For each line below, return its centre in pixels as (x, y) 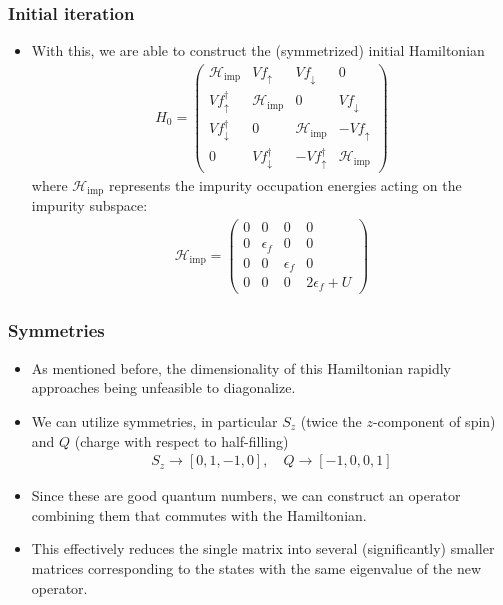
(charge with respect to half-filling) (181, 440)
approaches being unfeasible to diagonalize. (163, 387)
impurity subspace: (89, 205)
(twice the (331, 420)
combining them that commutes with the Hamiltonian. (199, 514)
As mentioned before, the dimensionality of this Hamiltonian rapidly (241, 367)
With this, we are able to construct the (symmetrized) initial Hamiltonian (258, 50)
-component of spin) (434, 420)
